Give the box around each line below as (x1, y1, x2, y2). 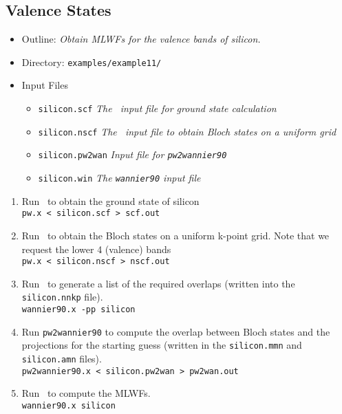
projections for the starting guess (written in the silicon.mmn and (21, 338, 302, 352)
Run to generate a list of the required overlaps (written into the (21, 276, 295, 290)
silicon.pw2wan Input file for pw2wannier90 (38, 147, 227, 162)
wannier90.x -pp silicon (21, 305, 136, 315)
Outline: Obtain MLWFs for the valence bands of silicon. (21, 32, 261, 46)
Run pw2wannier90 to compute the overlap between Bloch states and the (21, 324, 330, 338)
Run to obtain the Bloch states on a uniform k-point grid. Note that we (21, 228, 330, 242)
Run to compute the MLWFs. (21, 386, 151, 400)
